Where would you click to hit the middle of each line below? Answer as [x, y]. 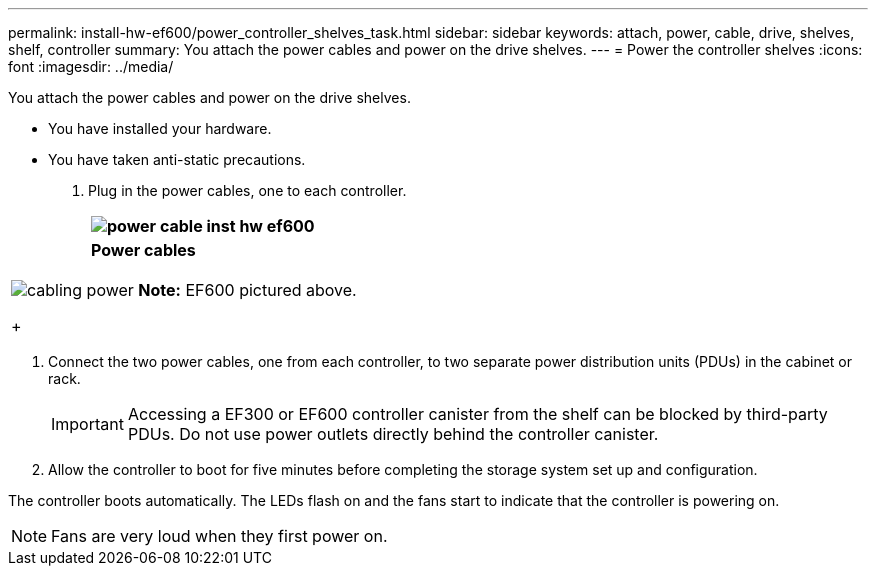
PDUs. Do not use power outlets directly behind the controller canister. [393, 434]
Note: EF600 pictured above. [247, 290]
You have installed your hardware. [160, 128]
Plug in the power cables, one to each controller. [247, 190]
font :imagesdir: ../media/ [91, 66]
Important [87, 424]
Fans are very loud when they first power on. [219, 536]
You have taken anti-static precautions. [177, 159]
